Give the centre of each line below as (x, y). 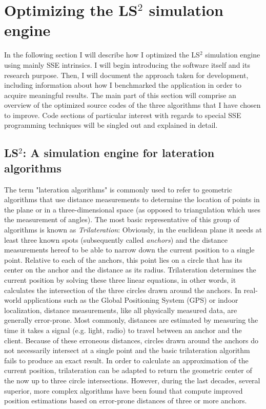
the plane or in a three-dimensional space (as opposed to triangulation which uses (132, 209)
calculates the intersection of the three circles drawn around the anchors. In (123, 290)
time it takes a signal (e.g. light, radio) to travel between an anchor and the (123, 330)
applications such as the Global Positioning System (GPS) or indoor (131, 300)
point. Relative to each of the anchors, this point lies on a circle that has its (123, 259)
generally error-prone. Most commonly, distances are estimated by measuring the (131, 320)
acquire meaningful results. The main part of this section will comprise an (120, 95)
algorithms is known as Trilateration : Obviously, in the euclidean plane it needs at (133, 230)
